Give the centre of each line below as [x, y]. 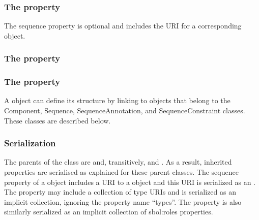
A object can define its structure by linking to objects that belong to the [117, 100]
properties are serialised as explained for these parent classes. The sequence [121, 172]
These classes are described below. [57, 120]
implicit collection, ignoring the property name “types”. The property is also [123, 201]
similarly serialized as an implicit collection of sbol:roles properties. [109, 212]
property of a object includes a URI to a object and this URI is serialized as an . [130, 182]
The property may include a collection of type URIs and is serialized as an [120, 192]
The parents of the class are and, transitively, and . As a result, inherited [118, 162]
